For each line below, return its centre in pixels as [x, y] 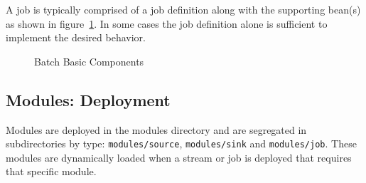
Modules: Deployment [88, 99]
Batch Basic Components [89, 61]
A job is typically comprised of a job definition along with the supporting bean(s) [183, 9]
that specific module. [51, 171]
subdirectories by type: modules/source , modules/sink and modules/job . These [181, 143]
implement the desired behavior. [76, 37]
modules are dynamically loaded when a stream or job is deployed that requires [179, 157]
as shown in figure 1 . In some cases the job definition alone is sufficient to [167, 23]
